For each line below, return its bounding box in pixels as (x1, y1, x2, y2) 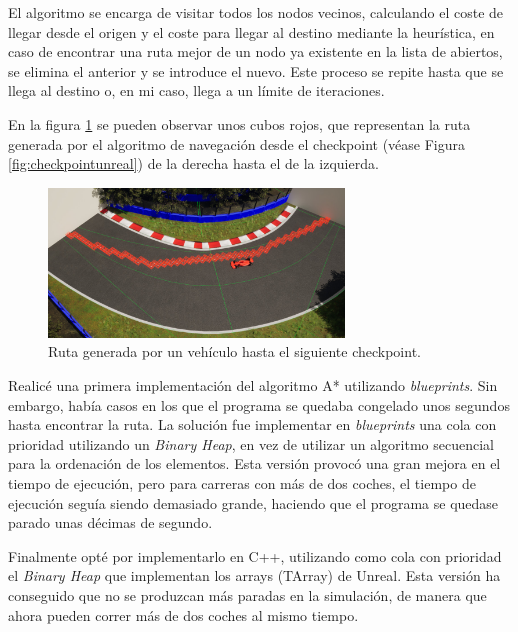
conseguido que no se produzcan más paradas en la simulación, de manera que (8, 585, 487, 605)
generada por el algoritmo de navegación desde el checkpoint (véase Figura (8, 133, 466, 154)
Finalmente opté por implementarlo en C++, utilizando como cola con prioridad (8, 545, 502, 566)
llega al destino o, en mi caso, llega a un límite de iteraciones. (8, 80, 385, 101)
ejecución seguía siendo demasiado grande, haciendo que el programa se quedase (8, 492, 499, 513)
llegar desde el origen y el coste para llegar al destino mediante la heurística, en (8, 21, 495, 42)
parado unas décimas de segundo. (8, 512, 213, 533)
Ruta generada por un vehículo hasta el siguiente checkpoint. (48, 341, 421, 362)
